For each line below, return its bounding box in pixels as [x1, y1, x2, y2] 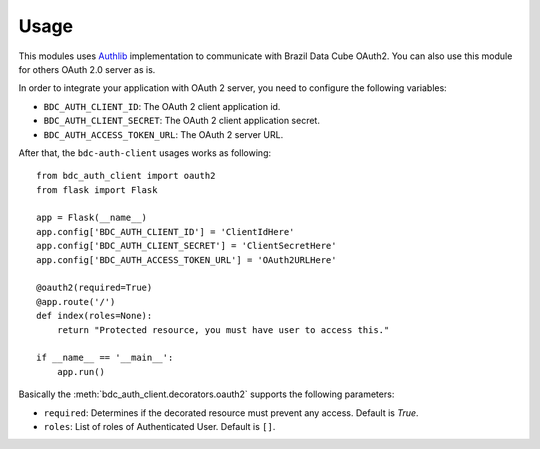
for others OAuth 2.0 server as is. [18, 63, 156, 75]
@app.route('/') [36, 296, 116, 307]
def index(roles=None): [36, 310, 153, 322]
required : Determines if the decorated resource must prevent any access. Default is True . [43, 406, 419, 419]
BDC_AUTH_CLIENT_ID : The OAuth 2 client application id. [43, 100, 281, 112]
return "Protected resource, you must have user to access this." [56, 324, 390, 335]
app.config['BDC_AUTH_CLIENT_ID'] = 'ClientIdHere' [36, 226, 295, 237]
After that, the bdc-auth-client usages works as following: [18, 146, 272, 159]
